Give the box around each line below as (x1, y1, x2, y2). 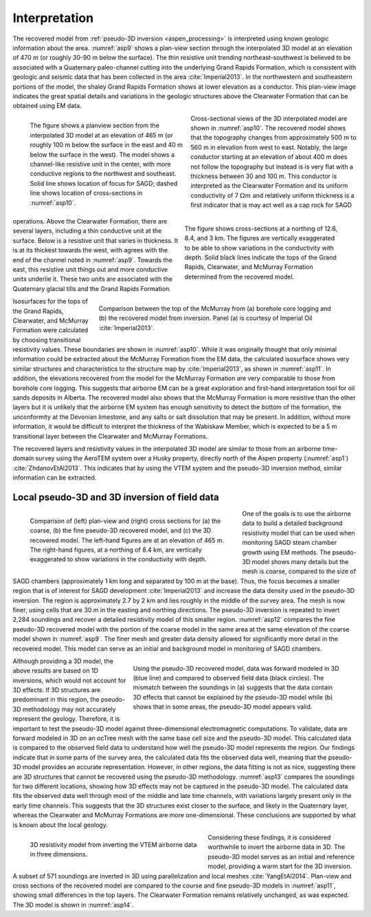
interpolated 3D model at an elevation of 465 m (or (30, 131, 173, 139)
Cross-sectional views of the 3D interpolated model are (190, 114, 348, 122)
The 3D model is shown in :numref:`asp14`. (12, 900, 134, 909)
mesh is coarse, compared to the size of (242, 568, 357, 576)
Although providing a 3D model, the (12, 657, 113, 665)
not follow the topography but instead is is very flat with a (190, 162, 354, 171)
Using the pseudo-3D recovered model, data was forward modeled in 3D (133, 664, 339, 672)
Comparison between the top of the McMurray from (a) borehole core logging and (98, 304, 331, 312)
